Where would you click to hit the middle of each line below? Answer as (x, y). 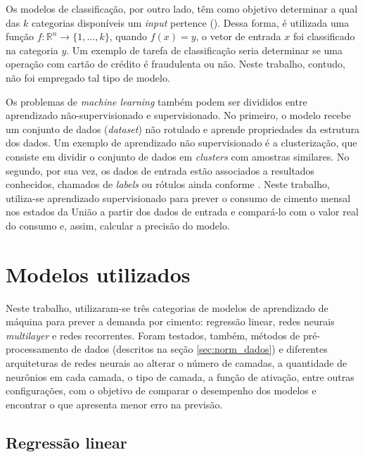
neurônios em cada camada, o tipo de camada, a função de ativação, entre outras (180, 376)
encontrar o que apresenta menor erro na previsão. (114, 404)
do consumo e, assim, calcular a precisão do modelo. (118, 225)
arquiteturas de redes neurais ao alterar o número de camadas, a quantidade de (177, 363)
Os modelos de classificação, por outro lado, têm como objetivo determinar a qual (182, 8)
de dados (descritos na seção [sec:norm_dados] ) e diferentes (199, 349)
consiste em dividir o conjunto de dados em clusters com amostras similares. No (178, 156)
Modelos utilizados (98, 274)
